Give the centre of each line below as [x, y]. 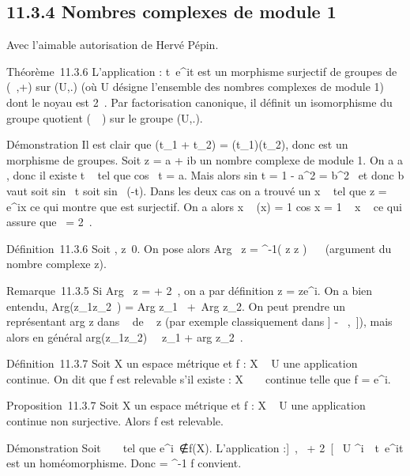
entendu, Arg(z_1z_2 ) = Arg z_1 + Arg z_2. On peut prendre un [176, 306]
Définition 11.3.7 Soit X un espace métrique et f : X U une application [182, 363]
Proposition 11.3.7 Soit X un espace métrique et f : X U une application [186, 405]
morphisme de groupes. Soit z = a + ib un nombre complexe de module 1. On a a [205, 159]
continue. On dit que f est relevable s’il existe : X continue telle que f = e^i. [199, 378]
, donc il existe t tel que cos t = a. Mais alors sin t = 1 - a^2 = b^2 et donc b [205, 175]
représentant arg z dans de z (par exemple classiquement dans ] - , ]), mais [199, 321]
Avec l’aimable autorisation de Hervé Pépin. [113, 45]
